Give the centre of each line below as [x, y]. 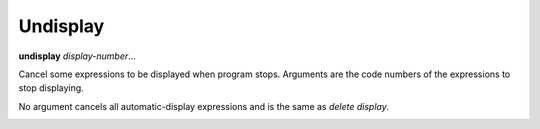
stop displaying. [51, 88]
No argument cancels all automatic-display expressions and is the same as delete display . [204, 106]
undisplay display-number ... [77, 56]
